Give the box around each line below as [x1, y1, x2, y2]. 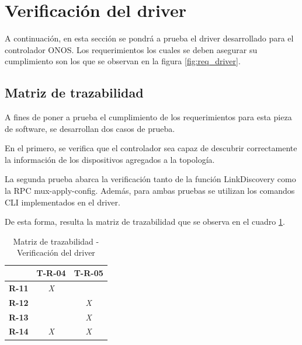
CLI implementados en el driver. [5, 196, 120, 208]
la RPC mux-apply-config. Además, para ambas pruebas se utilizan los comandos [5, 184, 295, 197]
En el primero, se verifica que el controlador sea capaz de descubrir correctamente [5, 142, 297, 154]
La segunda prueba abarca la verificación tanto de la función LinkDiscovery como [5, 173, 296, 185]
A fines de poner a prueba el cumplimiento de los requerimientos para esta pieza [5, 111, 292, 123]
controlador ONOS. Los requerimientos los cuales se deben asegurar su [5, 43, 258, 55]
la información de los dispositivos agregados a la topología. [5, 153, 215, 165]
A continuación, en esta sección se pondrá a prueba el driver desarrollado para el [5, 32, 294, 44]
